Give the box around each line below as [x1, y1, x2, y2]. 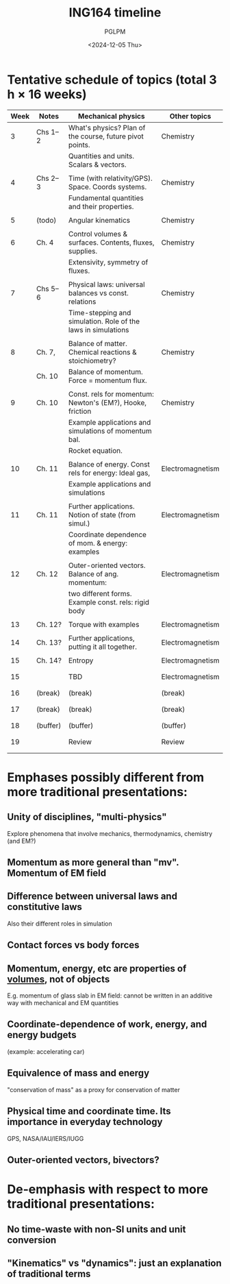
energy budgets [7, 1029, 77, 1041]
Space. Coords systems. [68, 182, 147, 191]
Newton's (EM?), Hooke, [68, 397, 147, 407]
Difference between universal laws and [7, 891, 178, 902]
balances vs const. [68, 288, 129, 297]
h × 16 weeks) [7, 86, 87, 102]
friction [68, 406, 92, 416]
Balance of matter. [68, 338, 128, 348]
